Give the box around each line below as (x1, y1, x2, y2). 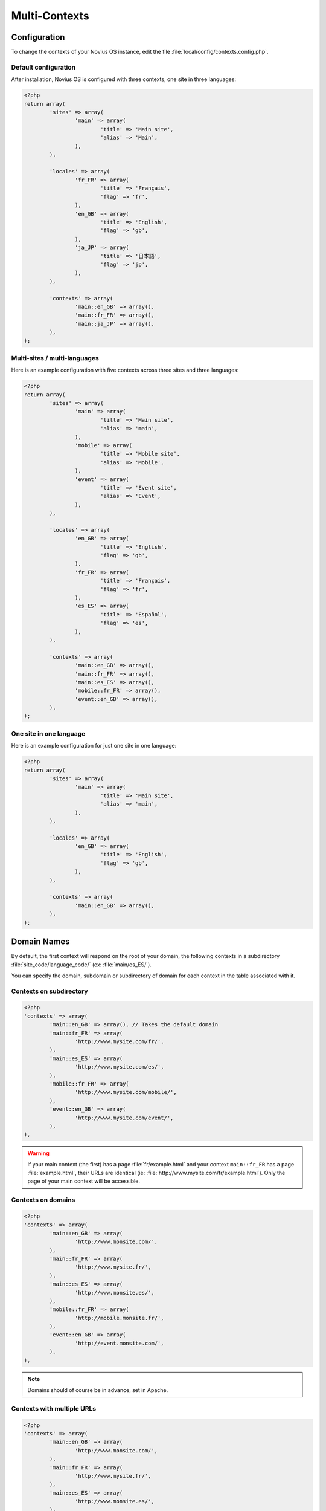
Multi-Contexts (11, 9, 90, 22)
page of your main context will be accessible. (27, 1177, 140, 1185)
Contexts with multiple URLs (11, 1404, 97, 1412)
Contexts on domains (11, 1196, 75, 1204)
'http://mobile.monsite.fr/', (74, 1315, 164, 1321)
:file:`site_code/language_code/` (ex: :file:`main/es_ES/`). (11, 961, 152, 968)
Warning (27, 1150, 50, 1157)
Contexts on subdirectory (11, 987, 88, 995)
